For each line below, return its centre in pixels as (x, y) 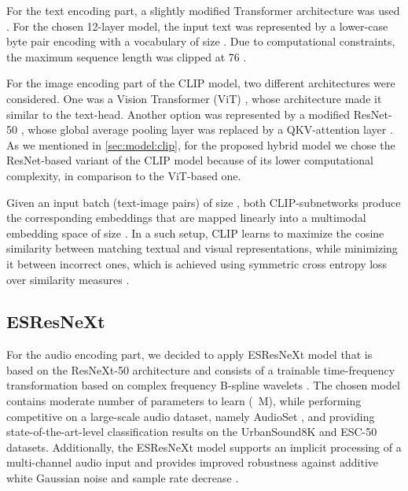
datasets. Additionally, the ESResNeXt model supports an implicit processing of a (204, 447)
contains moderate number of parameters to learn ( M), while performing (184, 401)
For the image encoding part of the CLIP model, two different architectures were (201, 83)
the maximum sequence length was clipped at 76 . (127, 56)
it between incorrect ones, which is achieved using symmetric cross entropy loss (197, 263)
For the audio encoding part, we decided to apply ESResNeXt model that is (189, 354)
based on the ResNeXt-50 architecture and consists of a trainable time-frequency (201, 369)
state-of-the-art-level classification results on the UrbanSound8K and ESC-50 (192, 432)
